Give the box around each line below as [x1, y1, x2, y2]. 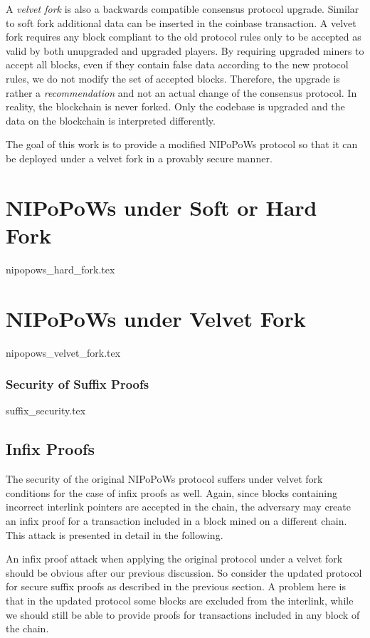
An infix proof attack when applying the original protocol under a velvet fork [6, 551, 343, 566]
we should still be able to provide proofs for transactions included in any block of [6, 607, 360, 622]
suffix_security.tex [6, 403, 86, 418]
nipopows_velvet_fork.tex [6, 345, 121, 360]
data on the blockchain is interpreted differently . [6, 113, 216, 127]
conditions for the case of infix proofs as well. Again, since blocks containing [6, 485, 338, 500]
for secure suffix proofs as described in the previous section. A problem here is [6, 579, 347, 594]
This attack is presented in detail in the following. [6, 527, 223, 542]
